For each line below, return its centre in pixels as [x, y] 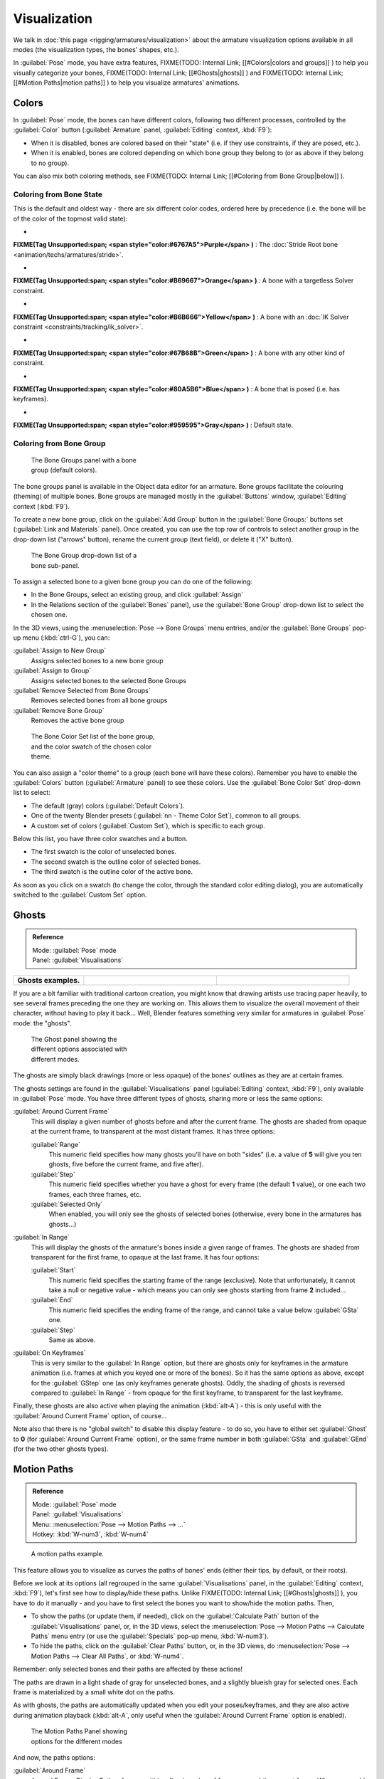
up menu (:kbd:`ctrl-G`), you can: [62, 638]
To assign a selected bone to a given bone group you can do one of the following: [133, 581]
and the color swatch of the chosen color [91, 746]
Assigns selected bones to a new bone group [97, 660]
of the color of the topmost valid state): [70, 218]
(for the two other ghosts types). [61, 1449]
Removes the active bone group [78, 720]
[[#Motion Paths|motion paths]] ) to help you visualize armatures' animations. [126, 83]
